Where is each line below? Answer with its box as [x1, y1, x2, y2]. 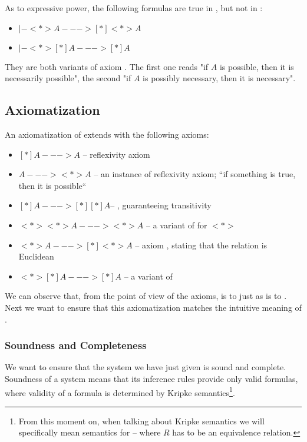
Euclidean [18, 250, 54, 262]
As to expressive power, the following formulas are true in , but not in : [5, 2, 263, 14]
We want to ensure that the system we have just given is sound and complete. [5, 361, 286, 373]
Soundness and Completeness [5, 338, 147, 353]
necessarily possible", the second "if [5, 72, 131, 84]
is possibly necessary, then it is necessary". [143, 72, 296, 84]
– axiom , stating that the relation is [135, 238, 268, 251]
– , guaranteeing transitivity [110, 199, 212, 211]
